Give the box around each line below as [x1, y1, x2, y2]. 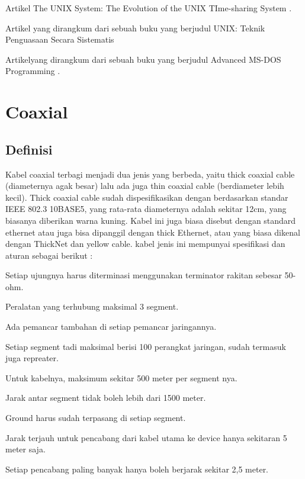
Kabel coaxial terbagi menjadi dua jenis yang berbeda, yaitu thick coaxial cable [5, 168, 295, 180]
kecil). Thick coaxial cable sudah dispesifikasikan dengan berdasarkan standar [5, 191, 288, 203]
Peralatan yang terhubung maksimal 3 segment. [5, 300, 179, 313]
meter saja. [5, 443, 46, 455]
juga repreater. [5, 352, 59, 364]
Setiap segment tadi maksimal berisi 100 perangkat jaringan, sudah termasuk [5, 340, 286, 352]
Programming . [5, 65, 60, 77]
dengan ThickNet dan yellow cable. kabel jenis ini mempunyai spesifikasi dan [5, 237, 285, 250]
